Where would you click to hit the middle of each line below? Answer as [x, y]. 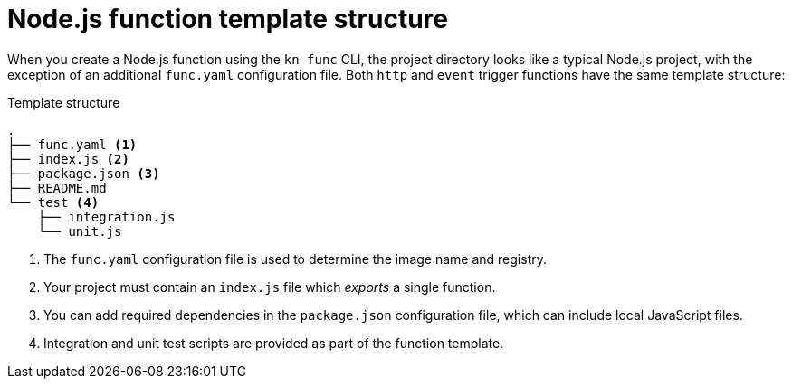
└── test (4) [53, 202]
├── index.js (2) [68, 159]
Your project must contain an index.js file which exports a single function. [270, 287]
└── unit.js [80, 231]
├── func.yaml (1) [72, 144]
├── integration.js [106, 217]
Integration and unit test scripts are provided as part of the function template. [274, 343]
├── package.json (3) [84, 173]
